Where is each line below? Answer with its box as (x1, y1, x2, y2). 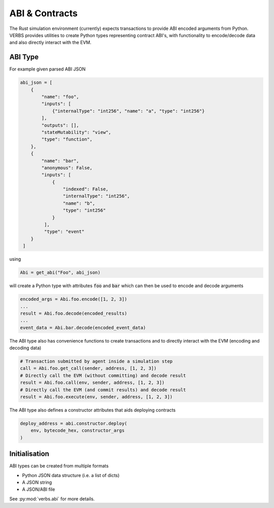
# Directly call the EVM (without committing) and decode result (20, 372, 186, 378)
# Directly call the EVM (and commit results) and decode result (20, 387, 186, 393)
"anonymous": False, (41, 165, 93, 171)
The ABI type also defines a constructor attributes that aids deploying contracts (9, 407, 176, 413)
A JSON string (22, 480, 52, 486)
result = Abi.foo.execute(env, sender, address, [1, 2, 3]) (20, 394, 173, 400)
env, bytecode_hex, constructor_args (30, 428, 125, 433)
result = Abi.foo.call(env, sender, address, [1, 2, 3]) (20, 380, 165, 386)
